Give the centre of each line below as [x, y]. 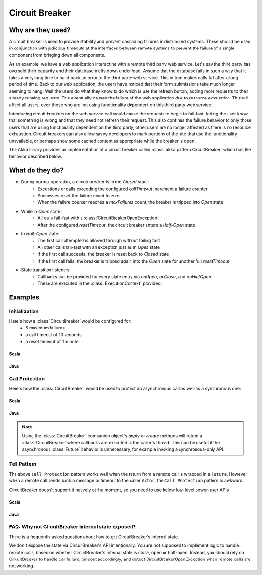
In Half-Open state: [40, 233]
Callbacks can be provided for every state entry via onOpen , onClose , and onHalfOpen [124, 277]
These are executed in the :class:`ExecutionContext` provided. [100, 283]
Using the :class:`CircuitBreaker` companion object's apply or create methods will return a [112, 435]
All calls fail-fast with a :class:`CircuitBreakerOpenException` [98, 218]
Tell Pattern [23, 464]
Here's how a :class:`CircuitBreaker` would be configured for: [70, 321]
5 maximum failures [45, 328]
